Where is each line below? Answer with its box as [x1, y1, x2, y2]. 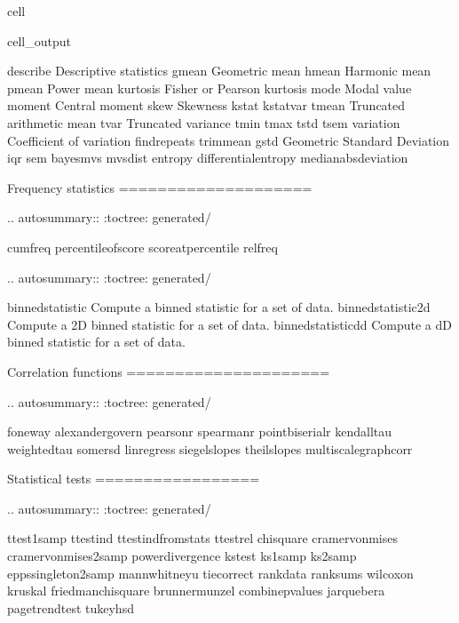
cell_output [7, 31, 71, 50]
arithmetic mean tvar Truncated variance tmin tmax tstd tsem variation [7, 113, 400, 132]
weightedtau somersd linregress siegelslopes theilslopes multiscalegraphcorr [7, 439, 413, 458]
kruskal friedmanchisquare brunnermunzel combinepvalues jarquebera [7, 581, 385, 600]
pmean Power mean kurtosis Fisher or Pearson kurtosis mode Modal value [7, 78, 412, 97]
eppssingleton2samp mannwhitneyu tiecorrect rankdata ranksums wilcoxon [7, 563, 414, 582]
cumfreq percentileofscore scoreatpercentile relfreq [7, 237, 278, 256]
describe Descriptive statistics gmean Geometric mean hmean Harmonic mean [7, 61, 431, 80]
